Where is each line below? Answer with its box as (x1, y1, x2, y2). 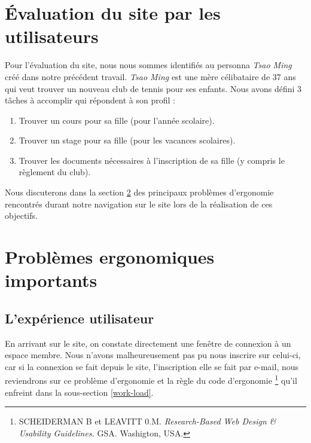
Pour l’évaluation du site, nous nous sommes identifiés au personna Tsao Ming (5, 59, 292, 71)
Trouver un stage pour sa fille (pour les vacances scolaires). (19, 134, 236, 146)
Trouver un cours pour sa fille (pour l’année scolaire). (19, 114, 215, 126)
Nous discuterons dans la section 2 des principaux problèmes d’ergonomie (5, 186, 274, 198)
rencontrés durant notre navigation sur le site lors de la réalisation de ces (5, 197, 273, 210)
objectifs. (5, 209, 38, 222)
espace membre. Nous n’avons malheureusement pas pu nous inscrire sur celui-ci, (5, 349, 301, 361)
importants (5, 268, 97, 292)
